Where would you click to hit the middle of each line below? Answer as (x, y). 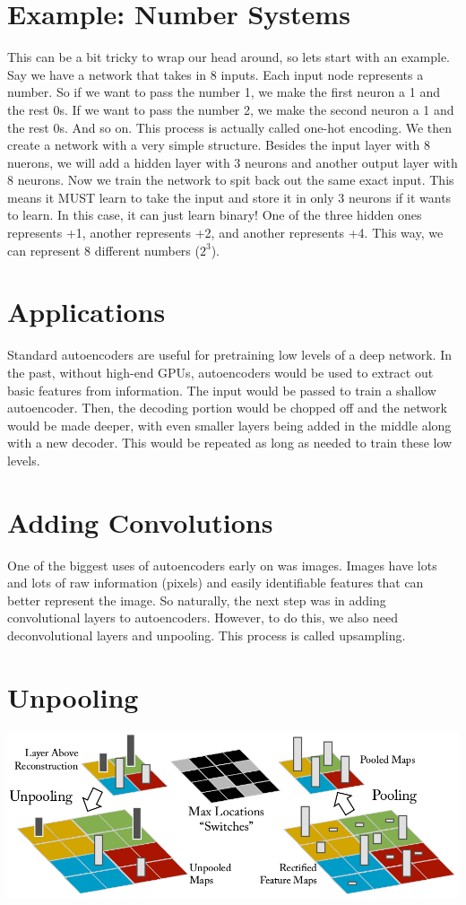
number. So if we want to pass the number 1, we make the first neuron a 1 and (224, 92)
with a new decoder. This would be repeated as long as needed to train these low (230, 443)
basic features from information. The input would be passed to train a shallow (222, 390)
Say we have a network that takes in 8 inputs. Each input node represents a (216, 74)
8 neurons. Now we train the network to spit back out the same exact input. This (231, 180)
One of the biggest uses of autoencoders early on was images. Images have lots (222, 565)
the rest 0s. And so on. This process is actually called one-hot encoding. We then (230, 127)
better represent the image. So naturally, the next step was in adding (197, 600)
